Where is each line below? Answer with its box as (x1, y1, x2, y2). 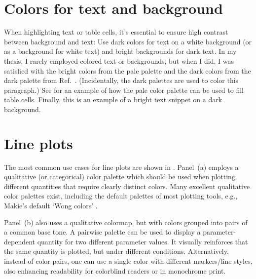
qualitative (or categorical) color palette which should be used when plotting (4, 171, 235, 182)
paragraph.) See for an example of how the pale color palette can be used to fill (4, 84, 244, 95)
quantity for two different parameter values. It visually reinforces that (37, 236, 248, 246)
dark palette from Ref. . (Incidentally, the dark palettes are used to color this (4, 75, 239, 85)
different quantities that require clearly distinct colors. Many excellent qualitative (4, 181, 250, 191)
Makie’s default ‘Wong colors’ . (4, 200, 98, 210)
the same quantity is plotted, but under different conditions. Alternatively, (4, 246, 229, 256)
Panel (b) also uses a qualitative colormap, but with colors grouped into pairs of (4, 217, 248, 227)
